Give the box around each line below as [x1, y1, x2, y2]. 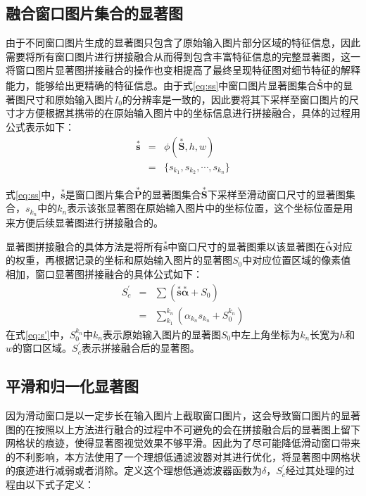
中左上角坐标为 [231, 326, 301, 341]
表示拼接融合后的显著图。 [81, 341, 200, 355]
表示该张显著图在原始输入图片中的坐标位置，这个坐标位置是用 [67, 201, 353, 215]
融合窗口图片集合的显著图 [6, 2, 183, 24]
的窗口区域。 [13, 341, 72, 355]
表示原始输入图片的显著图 [102, 326, 221, 341]
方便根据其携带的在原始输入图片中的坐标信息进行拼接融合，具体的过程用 [25, 106, 360, 120]
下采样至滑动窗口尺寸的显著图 [207, 186, 346, 201]
